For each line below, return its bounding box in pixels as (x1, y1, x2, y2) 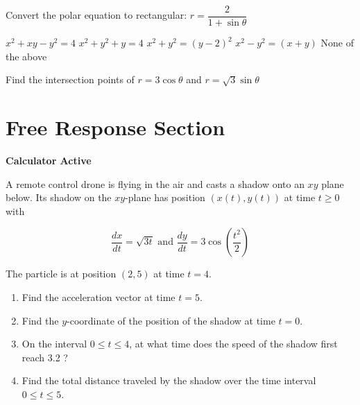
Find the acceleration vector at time (22, 289, 175, 304)
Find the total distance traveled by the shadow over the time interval (22, 373, 316, 388)
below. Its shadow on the (6, 190, 112, 205)
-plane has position (125, 190, 205, 205)
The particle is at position (6, 266, 117, 281)
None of (320, 35, 354, 50)
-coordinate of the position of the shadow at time (67, 313, 275, 327)
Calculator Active (6, 153, 92, 167)
